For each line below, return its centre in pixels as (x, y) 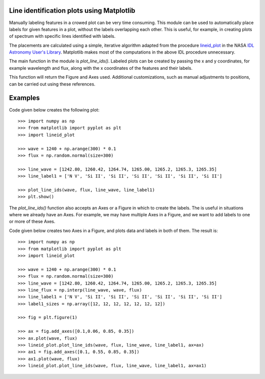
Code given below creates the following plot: (54, 110)
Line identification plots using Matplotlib (72, 11)
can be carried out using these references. (52, 84)
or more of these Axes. (32, 222)
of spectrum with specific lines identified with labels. (62, 36)
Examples (25, 98)
